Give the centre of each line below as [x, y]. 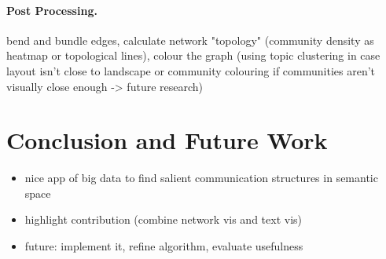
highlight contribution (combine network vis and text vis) [164, 219]
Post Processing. [52, 10]
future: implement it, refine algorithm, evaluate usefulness [164, 246]
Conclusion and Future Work [167, 140]
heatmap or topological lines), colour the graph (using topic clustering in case [193, 55]
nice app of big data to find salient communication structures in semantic [201, 178]
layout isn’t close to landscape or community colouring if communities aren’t [191, 70]
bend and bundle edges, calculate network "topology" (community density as [190, 40]
